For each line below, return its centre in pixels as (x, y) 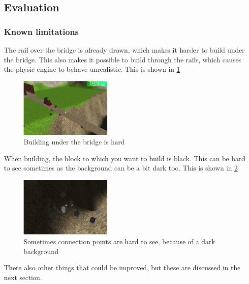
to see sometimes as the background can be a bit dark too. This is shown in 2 (121, 168)
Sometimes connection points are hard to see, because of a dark (119, 241)
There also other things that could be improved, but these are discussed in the (122, 268)
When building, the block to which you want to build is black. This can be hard (125, 158)
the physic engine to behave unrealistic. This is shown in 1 (92, 69)
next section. (23, 277)
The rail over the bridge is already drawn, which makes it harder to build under (124, 50)
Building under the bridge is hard (74, 142)
